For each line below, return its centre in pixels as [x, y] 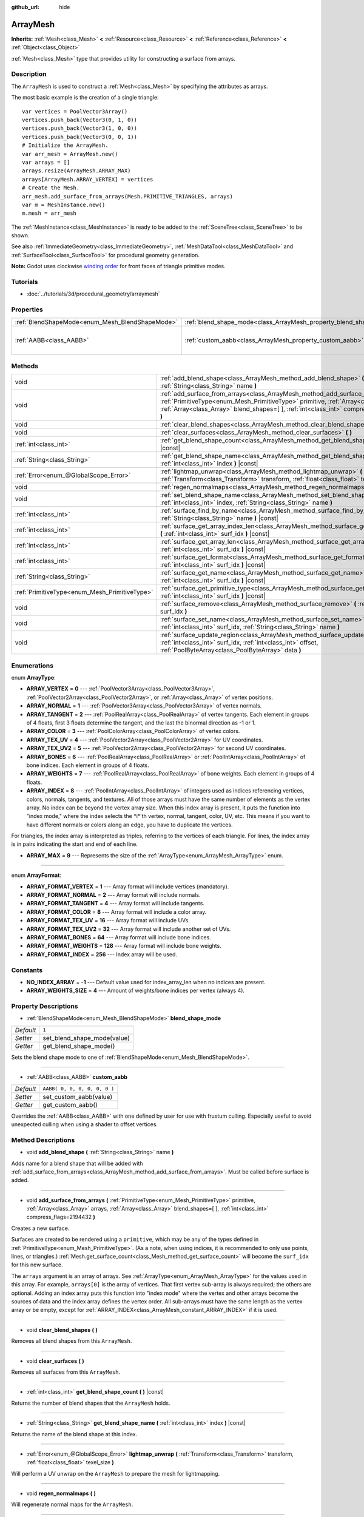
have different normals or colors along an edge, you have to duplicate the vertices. [130, 825]
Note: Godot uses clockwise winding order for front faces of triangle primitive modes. [118, 266]
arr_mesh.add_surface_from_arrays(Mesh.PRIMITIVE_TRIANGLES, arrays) [128, 196]
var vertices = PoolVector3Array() [75, 111]
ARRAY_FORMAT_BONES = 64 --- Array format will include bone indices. [119, 937]
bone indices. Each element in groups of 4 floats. [88, 765]
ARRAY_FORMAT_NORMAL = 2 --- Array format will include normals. [113, 895]
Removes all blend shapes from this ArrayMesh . [72, 1341]
